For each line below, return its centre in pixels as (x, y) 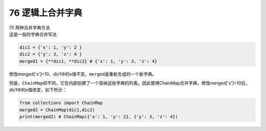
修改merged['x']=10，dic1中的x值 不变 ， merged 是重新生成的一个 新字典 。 (83, 74)
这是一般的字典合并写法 (33, 34)
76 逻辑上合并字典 (46, 13)
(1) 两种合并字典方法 (30, 28)
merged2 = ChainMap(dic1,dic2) (57, 110)
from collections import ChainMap (61, 103)
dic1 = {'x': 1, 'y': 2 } (51, 47)
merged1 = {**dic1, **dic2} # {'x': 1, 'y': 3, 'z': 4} (88, 61)
